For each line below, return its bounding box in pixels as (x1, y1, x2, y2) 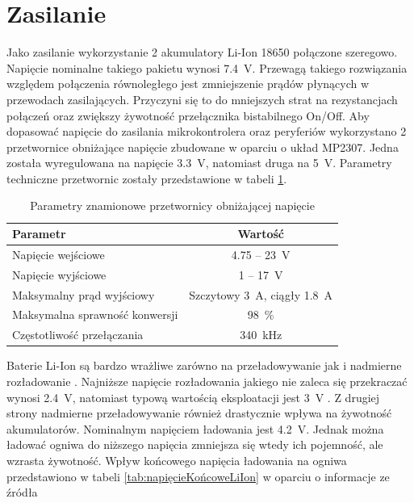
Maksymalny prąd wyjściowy (12, 286, 155, 303)
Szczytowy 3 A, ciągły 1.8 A (189, 286, 333, 303)
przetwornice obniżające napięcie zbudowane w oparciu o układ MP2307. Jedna (6, 138, 399, 155)
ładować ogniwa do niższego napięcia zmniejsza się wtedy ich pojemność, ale (6, 436, 383, 453)
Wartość (237, 225, 284, 242)
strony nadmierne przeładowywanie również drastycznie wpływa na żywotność (6, 404, 392, 421)
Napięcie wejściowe (12, 245, 105, 262)
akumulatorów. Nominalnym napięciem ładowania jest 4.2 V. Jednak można (6, 420, 384, 437)
